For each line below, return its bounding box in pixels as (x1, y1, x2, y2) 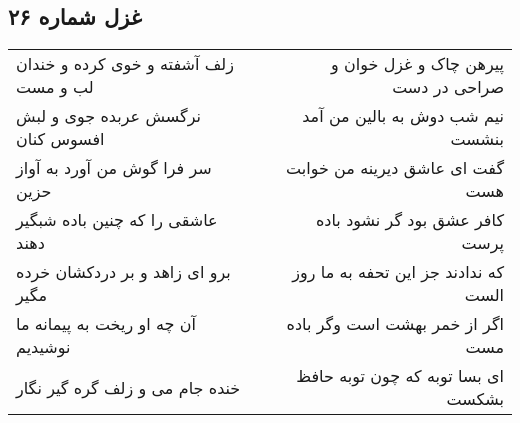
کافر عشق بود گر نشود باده (315, 208, 504, 232)
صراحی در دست (392, 75, 504, 99)
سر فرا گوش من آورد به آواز (16, 156, 212, 180)
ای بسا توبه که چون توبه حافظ (296, 364, 504, 388)
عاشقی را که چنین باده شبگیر (16, 208, 218, 232)
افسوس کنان (16, 127, 105, 151)
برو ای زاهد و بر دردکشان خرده (16, 260, 231, 284)
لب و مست (16, 75, 94, 99)
